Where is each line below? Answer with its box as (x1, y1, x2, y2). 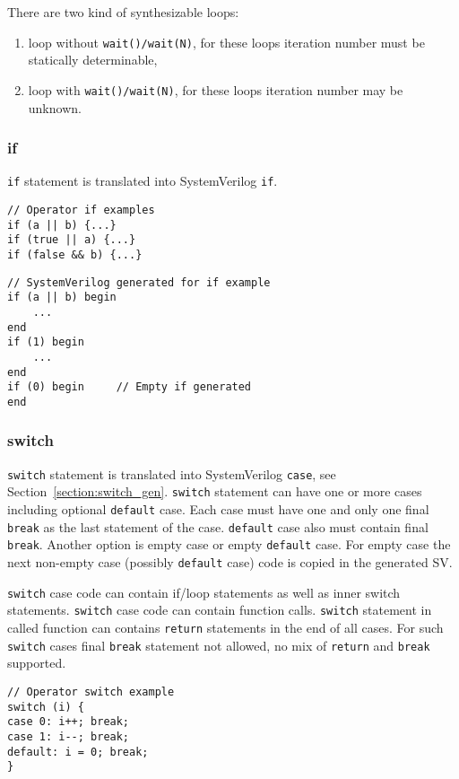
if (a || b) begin (7, 291, 117, 304)
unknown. (28, 98, 82, 117)
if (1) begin (7, 336, 84, 349)
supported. (7, 653, 66, 672)
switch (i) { (7, 700, 84, 713)
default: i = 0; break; (7, 745, 149, 758)
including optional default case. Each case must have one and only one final (7, 500, 429, 519)
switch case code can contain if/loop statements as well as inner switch (7, 582, 401, 601)
